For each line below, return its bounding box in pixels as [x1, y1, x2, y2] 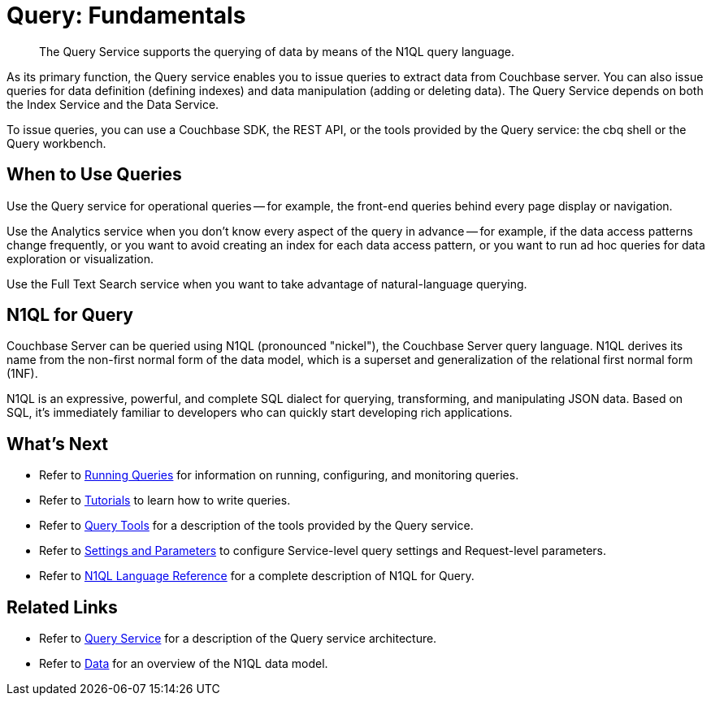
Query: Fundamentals [7, 2, 246, 29]
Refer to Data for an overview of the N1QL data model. [39, 656, 328, 671]
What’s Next [7, 433, 109, 454]
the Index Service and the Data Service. [7, 97, 219, 111]
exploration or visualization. [7, 251, 154, 266]
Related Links [7, 596, 118, 617]
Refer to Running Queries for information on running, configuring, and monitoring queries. [39, 468, 519, 483]
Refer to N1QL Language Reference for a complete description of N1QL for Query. [39, 569, 475, 583]
